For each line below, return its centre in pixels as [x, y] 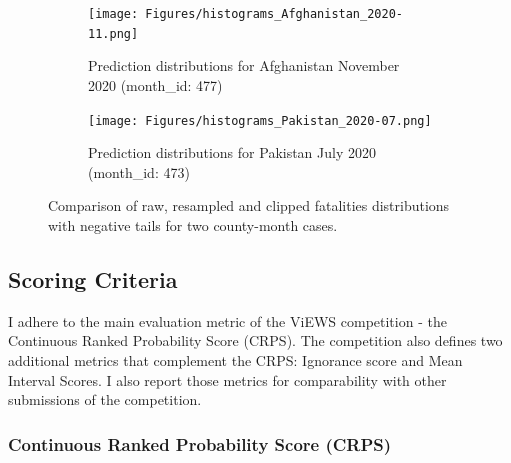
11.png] [113, 33]
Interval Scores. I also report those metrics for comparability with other [227, 379]
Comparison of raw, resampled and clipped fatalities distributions [249, 205]
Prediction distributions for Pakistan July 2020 [232, 152]
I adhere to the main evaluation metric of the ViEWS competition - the [227, 320]
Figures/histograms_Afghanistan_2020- [274, 14]
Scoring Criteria [93, 278]
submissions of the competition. [105, 399]
